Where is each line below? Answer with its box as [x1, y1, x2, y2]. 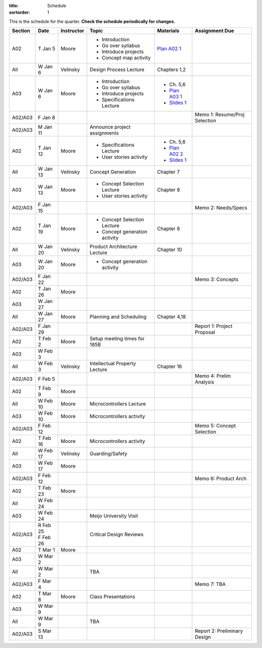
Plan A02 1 [157, 45, 181, 52]
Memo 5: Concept [195, 423, 236, 429]
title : [9, 3, 19, 8]
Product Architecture [90, 243, 138, 250]
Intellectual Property [90, 360, 136, 367]
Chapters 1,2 [157, 66, 186, 73]
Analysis [195, 379, 214, 386]
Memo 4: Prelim [195, 373, 231, 379]
